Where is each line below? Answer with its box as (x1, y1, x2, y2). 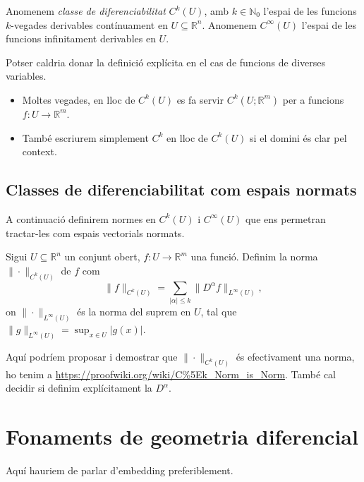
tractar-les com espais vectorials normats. (6, 225, 185, 240)
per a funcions (282, 92, 344, 107)
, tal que (200, 303, 237, 318)
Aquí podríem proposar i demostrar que (6, 349, 178, 363)
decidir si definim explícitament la (6, 380, 152, 395)
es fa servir (176, 92, 224, 107)
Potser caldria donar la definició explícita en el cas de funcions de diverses (6, 54, 325, 69)
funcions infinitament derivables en (6, 31, 156, 46)
